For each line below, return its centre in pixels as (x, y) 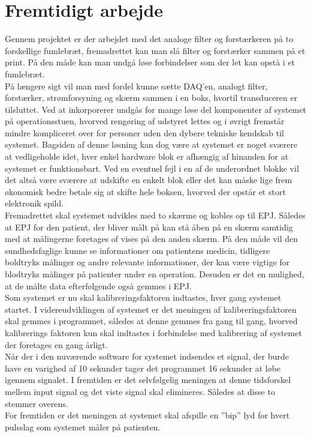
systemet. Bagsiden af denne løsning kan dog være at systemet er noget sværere (151, 144)
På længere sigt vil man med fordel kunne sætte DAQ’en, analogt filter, (136, 86)
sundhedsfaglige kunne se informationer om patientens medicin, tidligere (138, 250)
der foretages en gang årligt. (56, 344)
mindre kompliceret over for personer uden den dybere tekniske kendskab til (145, 132)
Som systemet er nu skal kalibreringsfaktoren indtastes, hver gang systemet (143, 297)
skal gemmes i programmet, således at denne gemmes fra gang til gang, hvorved (151, 321)
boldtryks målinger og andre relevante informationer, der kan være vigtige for (147, 262)
